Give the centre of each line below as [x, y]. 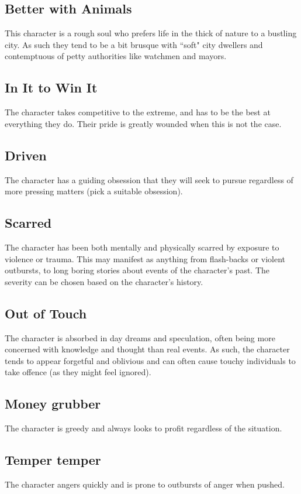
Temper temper [53, 460]
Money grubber [53, 404]
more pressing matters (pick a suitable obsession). [94, 191]
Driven [26, 155]
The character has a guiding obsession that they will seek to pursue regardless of [149, 179]
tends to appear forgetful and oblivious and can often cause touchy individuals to [150, 360]
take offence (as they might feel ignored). [78, 372]
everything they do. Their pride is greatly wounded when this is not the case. [143, 123]
